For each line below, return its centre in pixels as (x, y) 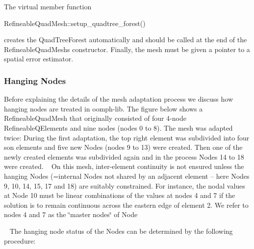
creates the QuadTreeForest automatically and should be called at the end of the (126, 40)
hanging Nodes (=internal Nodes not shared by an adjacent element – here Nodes (127, 176)
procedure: (20, 240)
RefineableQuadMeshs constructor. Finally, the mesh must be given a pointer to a (127, 49)
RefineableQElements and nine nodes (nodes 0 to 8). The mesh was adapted (118, 127)
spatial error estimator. (39, 59)
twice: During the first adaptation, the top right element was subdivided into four (127, 137)
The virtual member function (48, 6)
